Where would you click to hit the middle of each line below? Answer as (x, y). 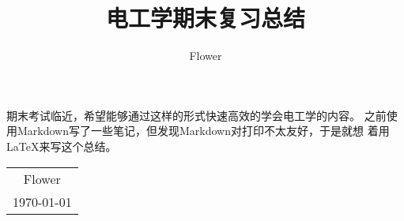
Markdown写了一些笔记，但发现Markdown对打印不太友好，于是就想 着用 (203, 131)
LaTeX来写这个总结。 (62, 146)
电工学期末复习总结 (205, 18)
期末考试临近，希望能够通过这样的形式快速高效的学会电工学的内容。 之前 (196, 115)
